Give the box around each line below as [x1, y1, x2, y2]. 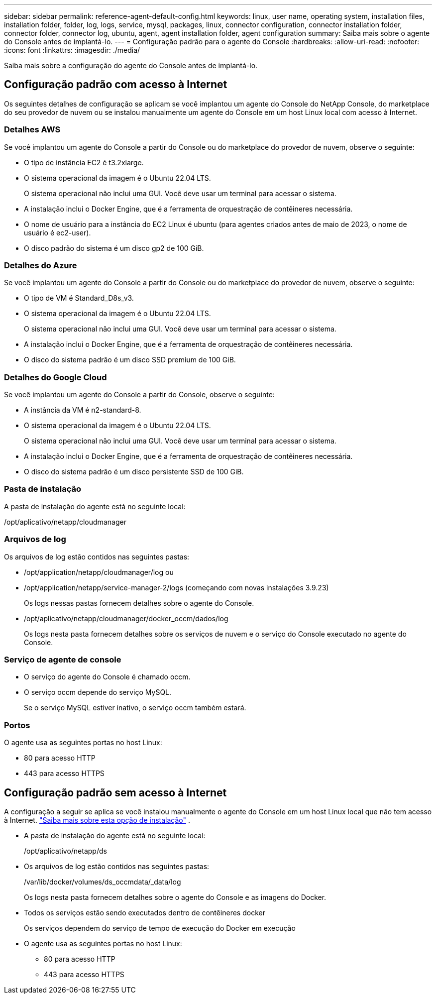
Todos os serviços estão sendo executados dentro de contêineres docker [24, 908, 265, 917]
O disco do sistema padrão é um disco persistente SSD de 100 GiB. [24, 467, 244, 476]
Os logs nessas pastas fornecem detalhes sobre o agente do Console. [24, 598, 254, 607]
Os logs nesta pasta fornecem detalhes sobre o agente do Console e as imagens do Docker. [24, 892, 327, 901]
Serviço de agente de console [4, 654, 121, 665]
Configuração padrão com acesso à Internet [4, 78, 227, 91]
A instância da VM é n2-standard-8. [24, 406, 141, 415]
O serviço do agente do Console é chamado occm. [24, 672, 191, 681]
